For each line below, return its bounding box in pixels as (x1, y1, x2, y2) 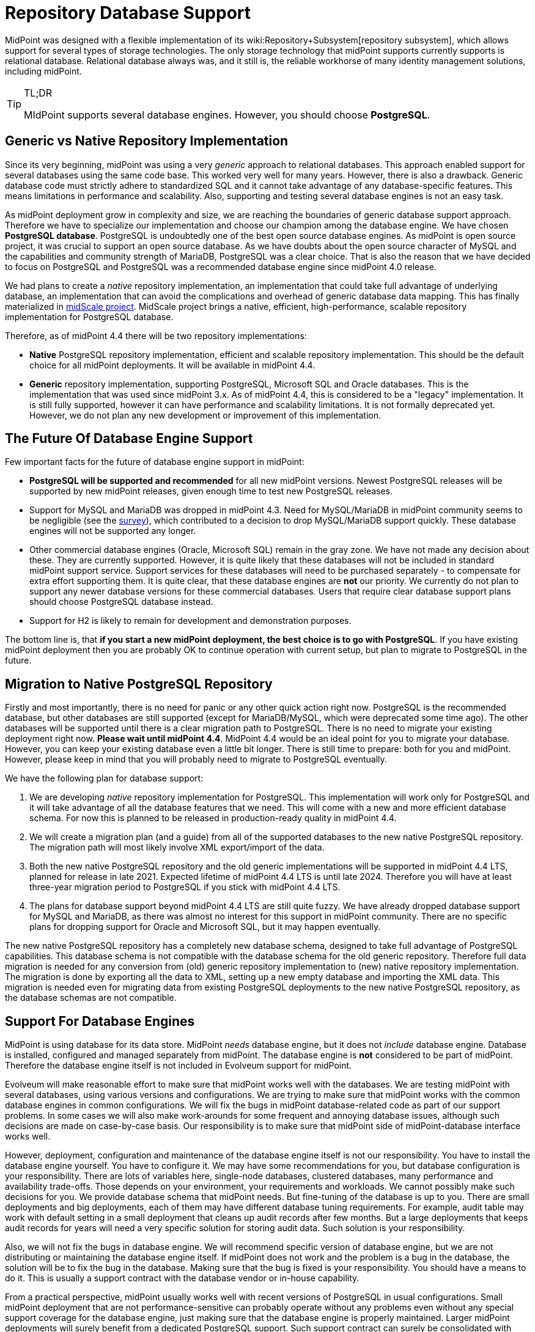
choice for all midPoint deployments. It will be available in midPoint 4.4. (29, 359, 315, 370)
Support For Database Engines (5, 1013, 195, 1029)
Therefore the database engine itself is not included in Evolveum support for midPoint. (5, 1060, 352, 1071)
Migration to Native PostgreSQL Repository (5, 676, 273, 692)
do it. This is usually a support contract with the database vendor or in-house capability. (5, 1273, 360, 1284)
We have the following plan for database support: (5, 773, 204, 784)
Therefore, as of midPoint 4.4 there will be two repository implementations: (5, 330, 307, 341)
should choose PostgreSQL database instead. (29, 596, 213, 607)
